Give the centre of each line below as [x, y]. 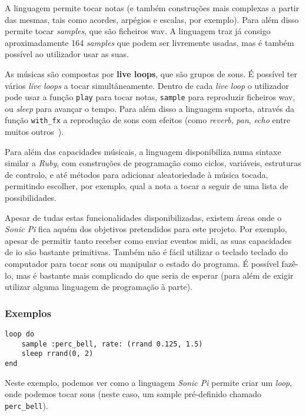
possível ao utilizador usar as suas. [67, 54]
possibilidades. [31, 198]
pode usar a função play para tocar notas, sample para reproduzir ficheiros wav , [150, 97]
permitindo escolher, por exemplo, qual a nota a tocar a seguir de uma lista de [147, 186]
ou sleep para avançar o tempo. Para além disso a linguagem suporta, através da [150, 108]
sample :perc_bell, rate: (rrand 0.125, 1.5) [112, 344]
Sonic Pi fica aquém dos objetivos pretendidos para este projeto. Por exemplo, [146, 229]
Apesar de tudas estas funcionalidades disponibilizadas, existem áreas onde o [143, 217]
